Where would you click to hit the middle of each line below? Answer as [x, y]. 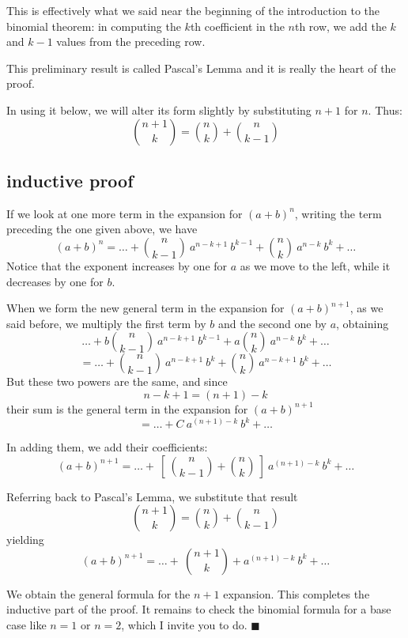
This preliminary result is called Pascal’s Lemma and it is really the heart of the [201, 68]
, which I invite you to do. [184, 624]
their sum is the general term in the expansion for [127, 408]
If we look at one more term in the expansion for [125, 213]
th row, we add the [340, 26]
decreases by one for [55, 281]
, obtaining [363, 323]
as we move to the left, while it [315, 265]
